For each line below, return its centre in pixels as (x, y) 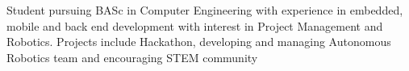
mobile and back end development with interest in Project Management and (195, 25)
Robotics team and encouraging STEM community (132, 57)
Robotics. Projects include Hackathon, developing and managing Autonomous (199, 42)
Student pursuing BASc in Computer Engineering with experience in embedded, (205, 10)
